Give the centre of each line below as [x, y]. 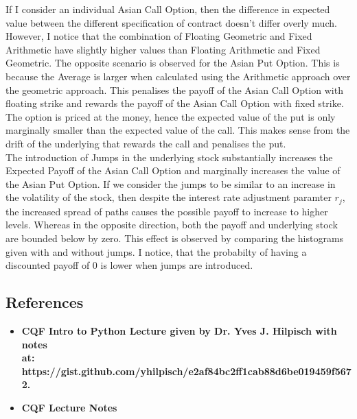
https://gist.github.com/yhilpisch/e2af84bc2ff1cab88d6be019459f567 [186, 371]
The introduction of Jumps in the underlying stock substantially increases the [169, 157]
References [45, 302]
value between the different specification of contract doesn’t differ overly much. [171, 22]
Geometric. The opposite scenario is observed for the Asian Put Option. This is [173, 63]
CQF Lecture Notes [69, 407]
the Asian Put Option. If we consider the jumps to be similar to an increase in [171, 183]
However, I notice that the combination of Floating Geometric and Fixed [159, 36]
